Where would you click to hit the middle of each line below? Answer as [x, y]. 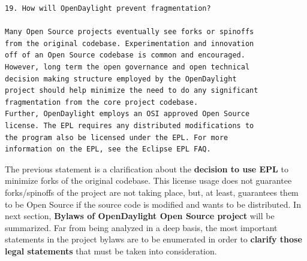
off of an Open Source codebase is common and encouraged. [125, 55]
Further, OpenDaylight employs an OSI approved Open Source [127, 114]
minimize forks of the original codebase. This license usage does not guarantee [148, 180]
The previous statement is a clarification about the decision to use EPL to [147, 169]
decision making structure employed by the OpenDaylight [121, 79]
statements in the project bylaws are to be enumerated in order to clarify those [153, 239]
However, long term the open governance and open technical [127, 67]
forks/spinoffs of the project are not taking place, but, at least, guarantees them [152, 192]
